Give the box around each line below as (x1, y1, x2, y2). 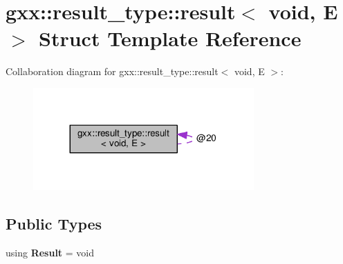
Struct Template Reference (39, 24, 302, 52)
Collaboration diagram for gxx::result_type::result (6, 64, 219, 79)
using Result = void (6, 245, 95, 260)
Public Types (6, 213, 102, 234)
